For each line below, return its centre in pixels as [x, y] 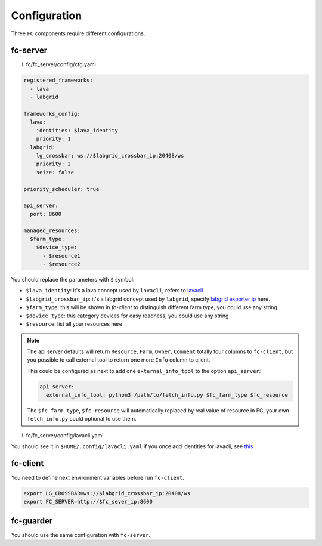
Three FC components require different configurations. [78, 33]
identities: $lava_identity [77, 130]
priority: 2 [54, 164]
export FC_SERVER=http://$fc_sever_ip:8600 [88, 502]
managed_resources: [52, 231]
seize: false [55, 172]
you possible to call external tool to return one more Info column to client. [119, 360]
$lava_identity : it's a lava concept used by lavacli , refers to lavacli [114, 291]
